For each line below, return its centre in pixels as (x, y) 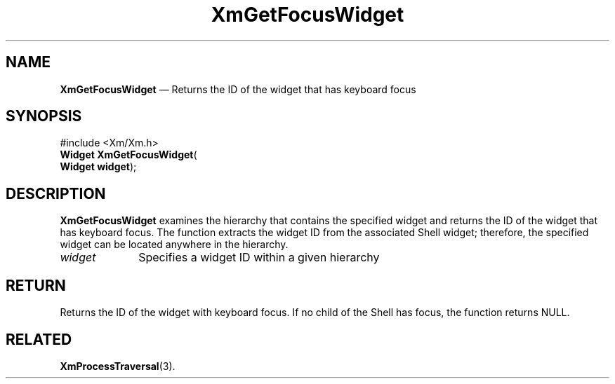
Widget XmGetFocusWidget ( (128, 155)
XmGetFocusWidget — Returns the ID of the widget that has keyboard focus (238, 89)
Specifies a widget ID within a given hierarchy (259, 258)
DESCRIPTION (56, 193)
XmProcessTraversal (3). (118, 366)
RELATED (39, 339)
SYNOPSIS (44, 116)
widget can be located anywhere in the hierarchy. (174, 245)
